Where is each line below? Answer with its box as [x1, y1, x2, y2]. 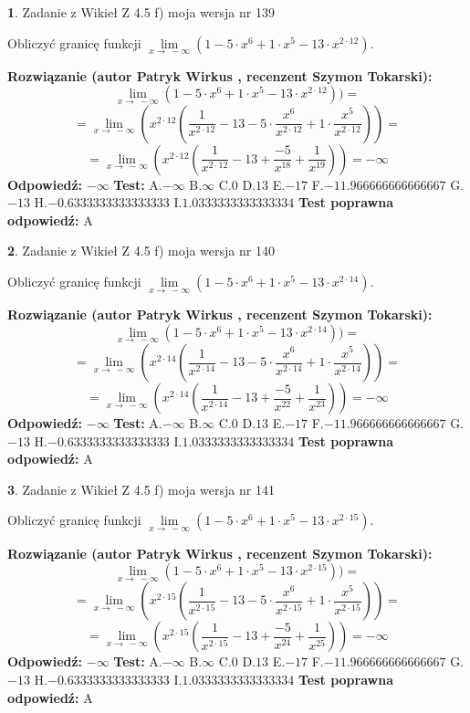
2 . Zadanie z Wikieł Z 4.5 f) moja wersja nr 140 [7, 241, 275, 260]
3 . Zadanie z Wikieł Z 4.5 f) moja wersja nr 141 [7, 479, 275, 498]
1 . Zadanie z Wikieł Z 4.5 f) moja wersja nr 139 [7, 3, 275, 21]
